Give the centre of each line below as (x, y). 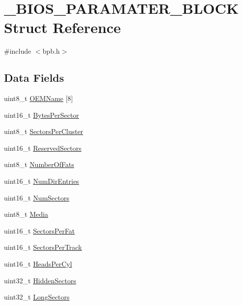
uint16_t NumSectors (37, 197)
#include (18, 51)
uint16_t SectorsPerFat (40, 230)
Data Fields (34, 78)
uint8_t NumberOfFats (39, 164)
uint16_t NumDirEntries (42, 181)
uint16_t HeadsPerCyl (38, 264)
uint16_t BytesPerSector (42, 115)
